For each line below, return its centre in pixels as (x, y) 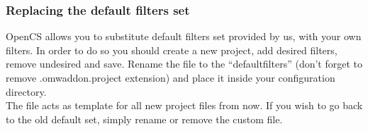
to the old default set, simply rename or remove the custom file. (144, 119)
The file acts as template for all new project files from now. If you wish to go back (184, 105)
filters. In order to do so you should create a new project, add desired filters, (172, 50)
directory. (26, 91)
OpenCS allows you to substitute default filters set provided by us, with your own (184, 36)
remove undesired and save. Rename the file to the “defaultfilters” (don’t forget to (184, 64)
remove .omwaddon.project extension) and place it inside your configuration (171, 77)
